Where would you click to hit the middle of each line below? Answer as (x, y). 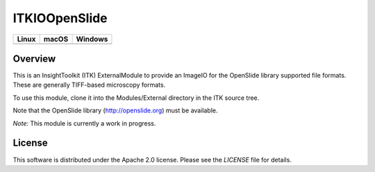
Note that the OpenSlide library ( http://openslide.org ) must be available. (115, 110)
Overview (34, 59)
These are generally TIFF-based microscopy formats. (89, 85)
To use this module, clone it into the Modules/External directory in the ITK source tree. (136, 98)
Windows (92, 39)
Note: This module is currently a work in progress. (84, 123)
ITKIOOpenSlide (60, 18)
